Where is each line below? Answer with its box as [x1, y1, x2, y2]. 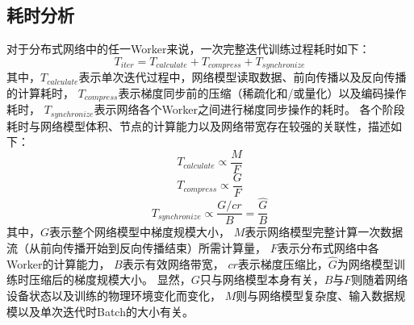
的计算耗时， [6, 84, 74, 101]
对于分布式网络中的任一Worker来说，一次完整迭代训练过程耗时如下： [6, 40, 370, 57]
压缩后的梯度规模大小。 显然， [28, 271, 191, 288]
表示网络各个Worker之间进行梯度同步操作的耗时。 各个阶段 [94, 101, 405, 118]
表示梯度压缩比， [237, 255, 328, 272]
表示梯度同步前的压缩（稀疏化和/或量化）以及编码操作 [118, 84, 407, 101]
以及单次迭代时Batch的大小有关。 [17, 302, 194, 319]
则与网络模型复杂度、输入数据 [236, 286, 395, 303]
